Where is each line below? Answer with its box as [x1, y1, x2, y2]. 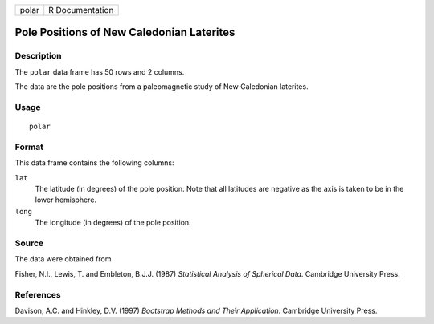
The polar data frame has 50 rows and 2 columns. [14, 67, 185, 76]
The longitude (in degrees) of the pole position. [35, 217, 192, 228]
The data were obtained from [14, 254, 112, 264]
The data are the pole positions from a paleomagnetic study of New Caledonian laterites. [14, 82, 309, 91]
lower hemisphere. [35, 195, 96, 205]
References [14, 289, 61, 300]
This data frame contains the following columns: [14, 158, 174, 168]
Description [14, 51, 62, 62]
